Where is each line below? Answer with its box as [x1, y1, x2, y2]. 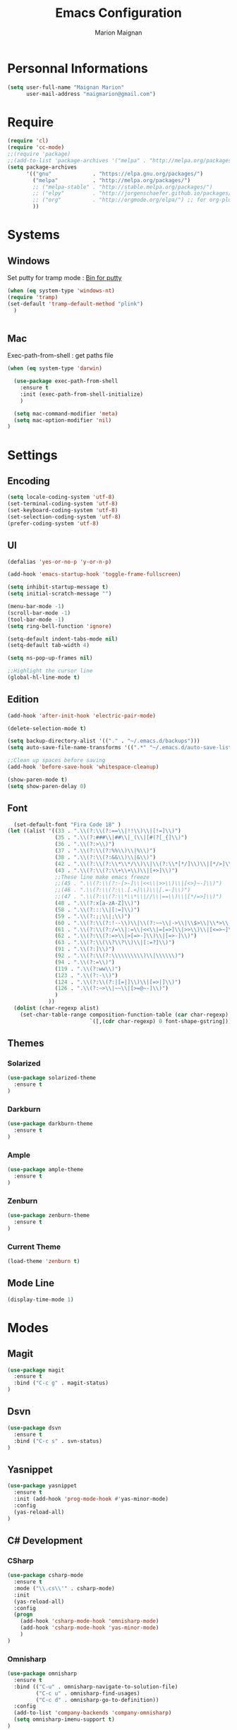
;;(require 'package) [7, 150, 71, 158]
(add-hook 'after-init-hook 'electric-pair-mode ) [7, 712, 157, 719]
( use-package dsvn [7, 1424, 61, 1432]
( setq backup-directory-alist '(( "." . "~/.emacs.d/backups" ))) [7, 737, 200, 745]
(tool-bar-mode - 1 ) [7, 616, 65, 623]
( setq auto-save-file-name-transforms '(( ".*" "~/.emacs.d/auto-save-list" [7, 744, 235, 751]
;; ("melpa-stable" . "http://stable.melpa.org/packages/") [32, 183, 213, 190]
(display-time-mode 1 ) [7, 1296, 74, 1303]
